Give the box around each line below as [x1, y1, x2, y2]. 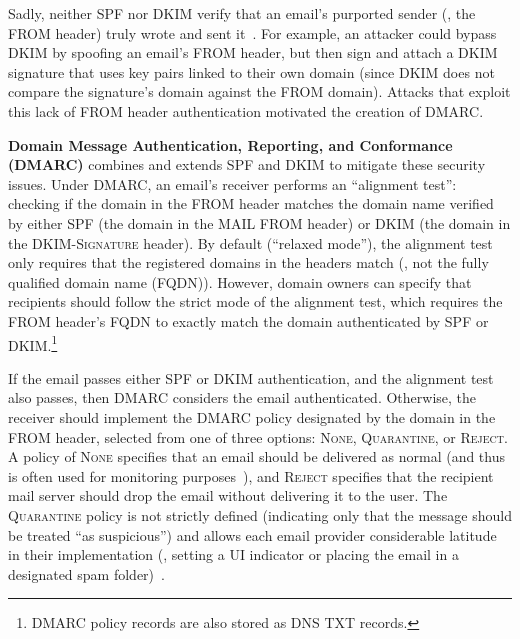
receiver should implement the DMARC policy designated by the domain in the [8, 406, 496, 427]
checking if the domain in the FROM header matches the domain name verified [8, 193, 494, 214]
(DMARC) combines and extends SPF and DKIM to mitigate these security [8, 154, 486, 175]
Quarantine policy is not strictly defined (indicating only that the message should [8, 504, 512, 525]
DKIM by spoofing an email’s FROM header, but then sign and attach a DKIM [8, 42, 498, 63]
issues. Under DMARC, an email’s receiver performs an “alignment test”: [8, 173, 457, 194]
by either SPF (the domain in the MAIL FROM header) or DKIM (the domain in [8, 212, 511, 233]
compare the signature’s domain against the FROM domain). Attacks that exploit [8, 81, 511, 102]
